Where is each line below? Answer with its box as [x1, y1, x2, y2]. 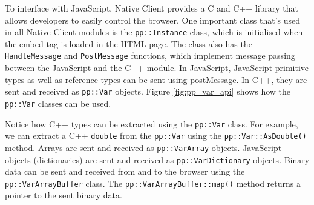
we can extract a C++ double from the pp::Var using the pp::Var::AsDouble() [5, 129, 307, 142]
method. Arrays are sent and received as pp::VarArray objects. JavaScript [5, 141, 282, 153]
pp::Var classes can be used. [5, 96, 111, 109]
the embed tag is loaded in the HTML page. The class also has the [5, 37, 252, 50]
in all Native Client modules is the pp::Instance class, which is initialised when [5, 25, 303, 38]
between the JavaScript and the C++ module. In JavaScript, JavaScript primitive [5, 61, 309, 74]
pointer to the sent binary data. [5, 189, 122, 201]
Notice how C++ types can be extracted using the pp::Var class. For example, [5, 117, 298, 130]
